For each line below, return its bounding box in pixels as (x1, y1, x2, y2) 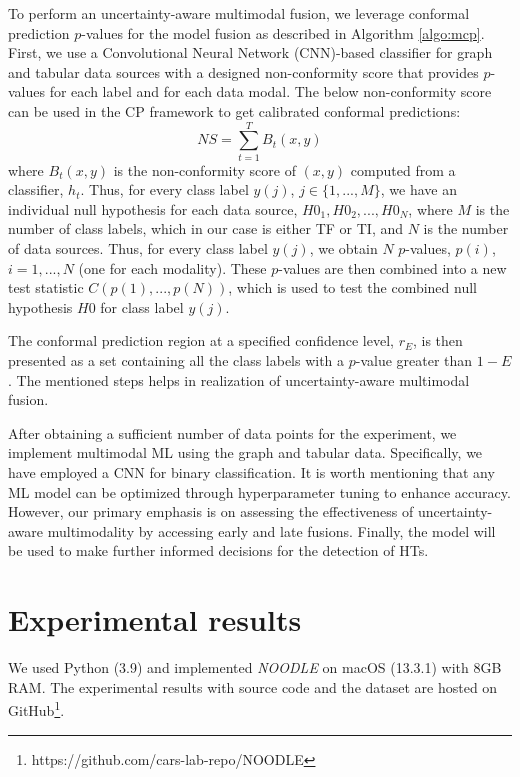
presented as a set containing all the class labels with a (8, 350, 345, 371)
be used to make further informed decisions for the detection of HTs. (8, 540, 429, 561)
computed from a (350, 159, 456, 180)
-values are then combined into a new (278, 257, 507, 278)
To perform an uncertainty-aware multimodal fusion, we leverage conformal (8, 3, 470, 23)
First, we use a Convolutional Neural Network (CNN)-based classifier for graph (8, 42, 493, 63)
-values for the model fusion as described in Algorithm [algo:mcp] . (81, 22, 485, 43)
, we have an (380, 179, 457, 200)
